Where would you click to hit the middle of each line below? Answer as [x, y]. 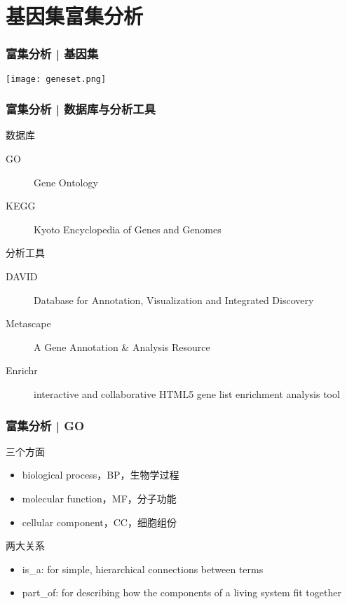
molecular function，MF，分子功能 [99, 498]
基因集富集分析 [75, 16]
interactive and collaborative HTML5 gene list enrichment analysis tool [187, 394]
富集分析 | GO [45, 425]
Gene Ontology [66, 182]
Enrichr [22, 370]
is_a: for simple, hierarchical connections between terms [143, 569]
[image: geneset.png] [56, 79]
